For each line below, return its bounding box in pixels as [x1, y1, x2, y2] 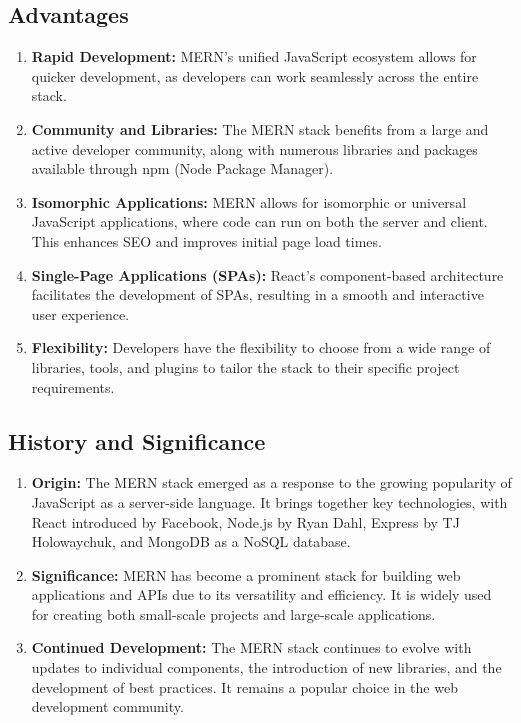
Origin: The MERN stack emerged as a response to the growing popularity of [31, 472, 512, 493]
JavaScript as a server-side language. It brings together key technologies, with [31, 491, 508, 512]
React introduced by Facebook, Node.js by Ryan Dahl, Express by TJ [31, 511, 460, 532]
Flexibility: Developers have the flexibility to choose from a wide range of [31, 337, 491, 358]
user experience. [31, 303, 130, 324]
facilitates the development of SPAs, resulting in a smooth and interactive [31, 284, 484, 305]
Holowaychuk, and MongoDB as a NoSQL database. [31, 531, 351, 552]
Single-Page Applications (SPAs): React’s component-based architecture [31, 264, 504, 285]
